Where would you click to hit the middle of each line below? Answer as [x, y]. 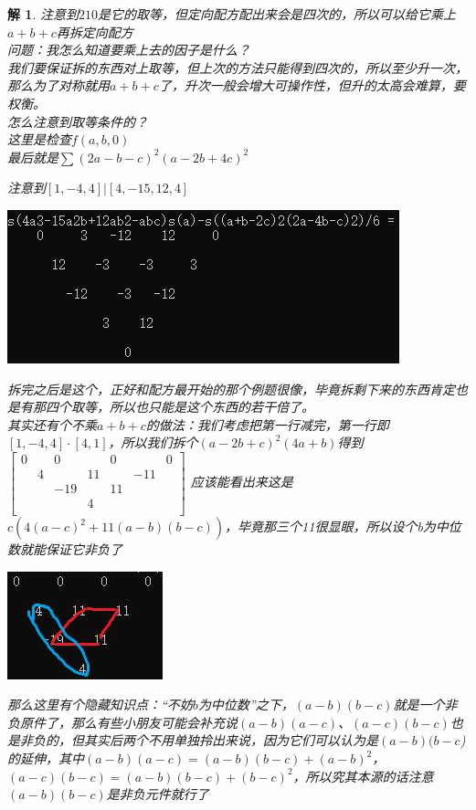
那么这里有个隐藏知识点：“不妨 [100, 705]
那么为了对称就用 [58, 85]
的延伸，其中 [46, 758]
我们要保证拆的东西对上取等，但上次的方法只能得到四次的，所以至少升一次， [238, 67]
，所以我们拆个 [153, 442]
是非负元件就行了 [158, 794]
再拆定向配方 [95, 32]
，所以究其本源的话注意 [363, 776]
